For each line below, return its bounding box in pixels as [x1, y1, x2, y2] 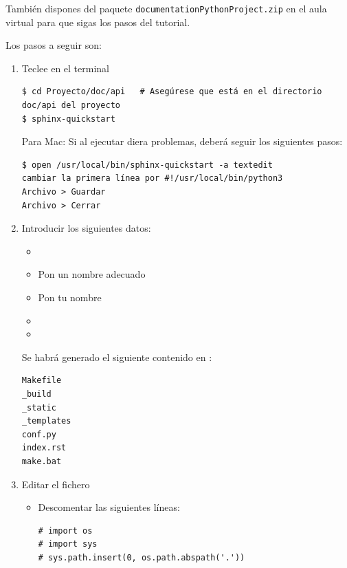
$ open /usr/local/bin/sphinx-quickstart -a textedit [21, 160, 273, 170]
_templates [21, 416, 71, 426]
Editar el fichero [21, 477, 90, 491]
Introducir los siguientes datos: [21, 221, 151, 235]
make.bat [21, 456, 62, 466]
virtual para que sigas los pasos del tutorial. [5, 14, 190, 29]
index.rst [21, 443, 67, 453]
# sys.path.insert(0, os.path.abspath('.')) [38, 552, 245, 562]
